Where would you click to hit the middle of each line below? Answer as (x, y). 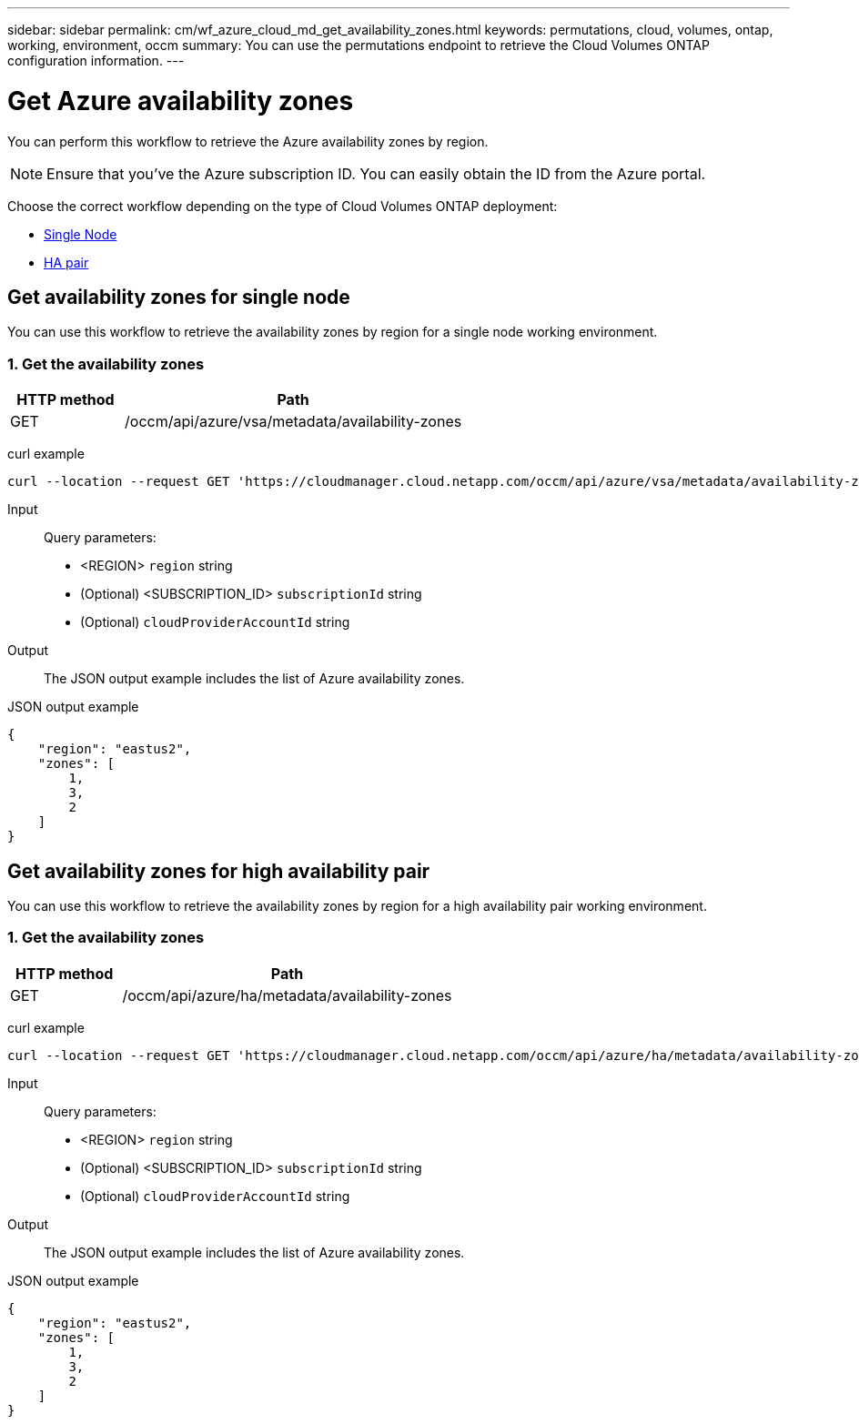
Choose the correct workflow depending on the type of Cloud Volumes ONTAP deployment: (283, 206)
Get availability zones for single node (179, 297)
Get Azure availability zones (181, 101)
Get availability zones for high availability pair (219, 871)
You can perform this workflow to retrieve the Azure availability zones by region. (248, 141)
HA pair (66, 262)
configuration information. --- (96, 61)
